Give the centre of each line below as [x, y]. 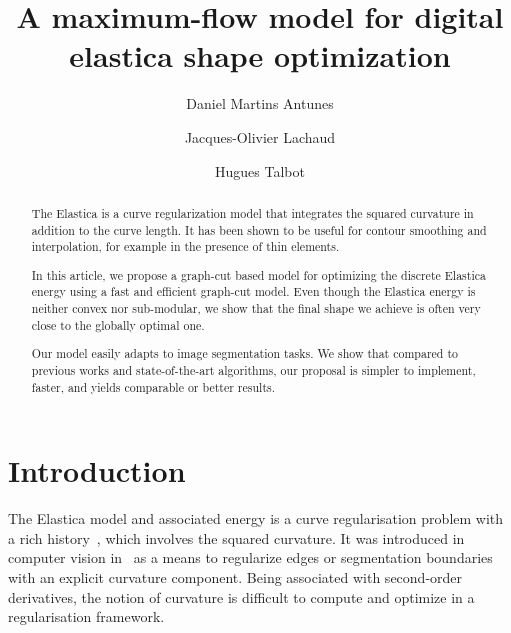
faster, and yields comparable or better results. [153, 386]
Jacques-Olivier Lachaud [260, 136]
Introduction [97, 470]
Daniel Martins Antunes [260, 103]
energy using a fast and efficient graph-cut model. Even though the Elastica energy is [253, 291]
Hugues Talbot [260, 170]
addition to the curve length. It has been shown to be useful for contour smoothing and [259, 229]
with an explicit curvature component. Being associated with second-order [235, 576]
